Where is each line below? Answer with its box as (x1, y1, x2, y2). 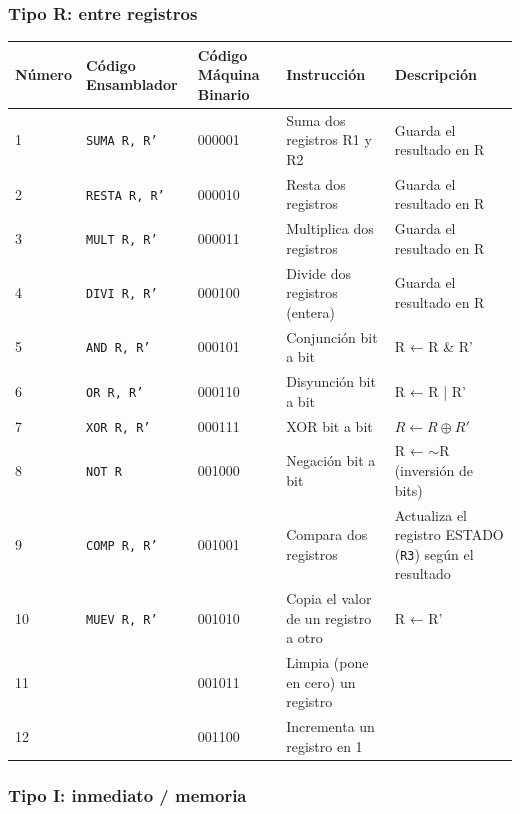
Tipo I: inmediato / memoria (8, 782, 247, 807)
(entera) (286, 301, 335, 322)
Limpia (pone (286, 652, 369, 673)
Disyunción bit (286, 371, 376, 392)
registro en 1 (286, 735, 363, 756)
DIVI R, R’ (86, 287, 158, 302)
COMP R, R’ (86, 538, 158, 553)
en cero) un (286, 671, 356, 692)
